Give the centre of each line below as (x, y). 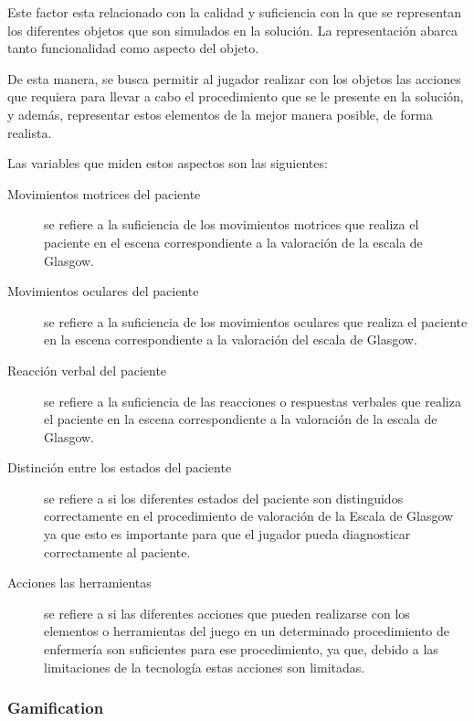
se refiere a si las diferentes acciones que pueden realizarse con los (227, 613)
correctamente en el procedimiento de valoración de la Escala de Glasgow (249, 516)
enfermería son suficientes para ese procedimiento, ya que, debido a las (241, 649)
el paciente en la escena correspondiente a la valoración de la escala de (241, 419)
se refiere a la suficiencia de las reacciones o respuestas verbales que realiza (253, 401)
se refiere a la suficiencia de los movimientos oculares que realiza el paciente (256, 321)
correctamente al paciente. (117, 551)
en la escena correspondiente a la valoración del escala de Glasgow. (231, 339)
